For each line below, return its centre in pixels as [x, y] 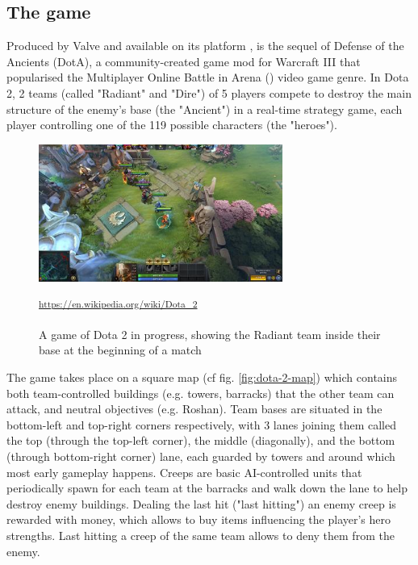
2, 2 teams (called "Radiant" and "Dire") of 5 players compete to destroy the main [209, 92]
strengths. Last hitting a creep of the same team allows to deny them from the [201, 535]
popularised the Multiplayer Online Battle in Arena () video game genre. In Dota [208, 77]
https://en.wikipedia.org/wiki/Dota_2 [118, 303]
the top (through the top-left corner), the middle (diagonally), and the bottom [201, 440]
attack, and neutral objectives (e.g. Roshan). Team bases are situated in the [194, 409]
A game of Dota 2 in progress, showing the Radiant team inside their [210, 334]
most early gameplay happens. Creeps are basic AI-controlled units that [184, 472]
